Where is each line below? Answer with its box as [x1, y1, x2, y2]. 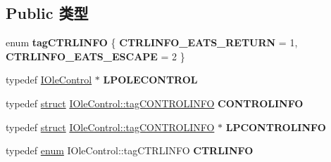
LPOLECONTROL [103, 72, 198, 87]
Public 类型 [6, 2, 89, 24]
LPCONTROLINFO [225, 119, 326, 134]
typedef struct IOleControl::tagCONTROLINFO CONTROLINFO [6, 95, 304, 110]
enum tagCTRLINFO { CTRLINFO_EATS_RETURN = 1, [6, 35, 298, 50]
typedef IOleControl [6, 72, 92, 87]
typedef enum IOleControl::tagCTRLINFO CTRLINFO [6, 143, 254, 158]
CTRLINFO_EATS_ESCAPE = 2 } [6, 48, 185, 63]
